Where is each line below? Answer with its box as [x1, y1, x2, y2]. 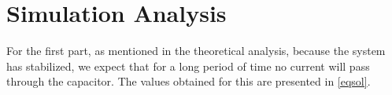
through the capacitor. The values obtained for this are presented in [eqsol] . [6, 73, 371, 90]
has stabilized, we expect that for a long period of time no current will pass [6, 57, 370, 74]
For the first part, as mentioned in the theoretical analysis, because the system [6, 42, 386, 59]
